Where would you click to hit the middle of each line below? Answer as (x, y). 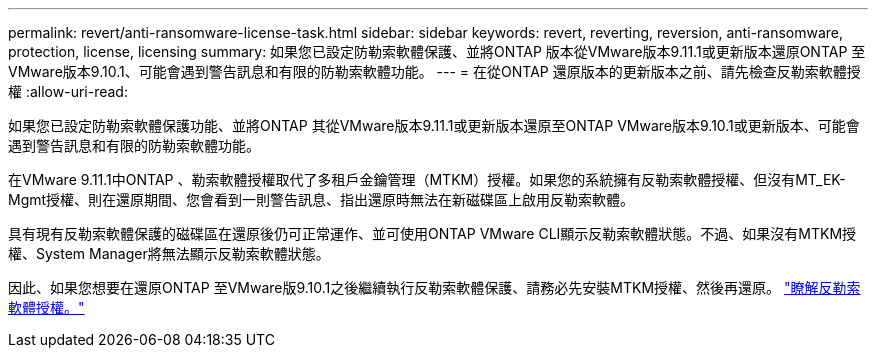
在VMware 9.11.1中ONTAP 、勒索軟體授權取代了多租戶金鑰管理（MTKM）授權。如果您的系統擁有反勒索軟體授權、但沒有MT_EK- (427, 179)
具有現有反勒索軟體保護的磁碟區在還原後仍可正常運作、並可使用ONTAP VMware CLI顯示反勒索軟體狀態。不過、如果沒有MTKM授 (432, 233)
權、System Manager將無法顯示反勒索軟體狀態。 (169, 253)
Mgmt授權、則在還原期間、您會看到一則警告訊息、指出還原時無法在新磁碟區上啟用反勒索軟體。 (321, 199)
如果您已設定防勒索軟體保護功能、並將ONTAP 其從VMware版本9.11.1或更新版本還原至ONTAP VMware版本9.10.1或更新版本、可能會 (434, 125)
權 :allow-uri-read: (68, 91)
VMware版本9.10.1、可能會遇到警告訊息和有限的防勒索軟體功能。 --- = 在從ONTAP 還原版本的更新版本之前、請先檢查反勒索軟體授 (434, 71)
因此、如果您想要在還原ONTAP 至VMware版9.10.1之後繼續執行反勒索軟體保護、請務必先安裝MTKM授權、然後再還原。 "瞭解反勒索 (434, 287)
